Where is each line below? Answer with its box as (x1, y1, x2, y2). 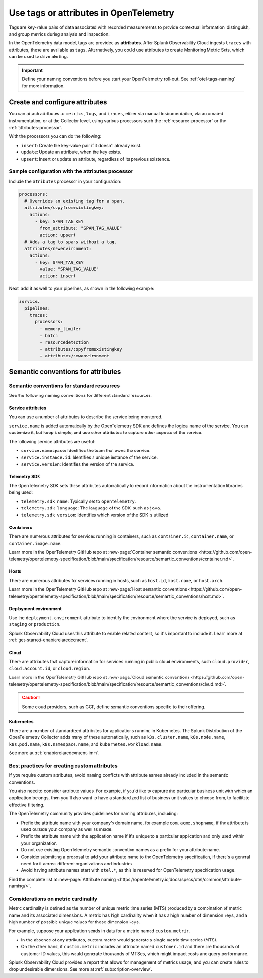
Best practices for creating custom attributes (9, 762, 118, 769)
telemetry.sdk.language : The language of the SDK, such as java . (21, 505, 162, 511)
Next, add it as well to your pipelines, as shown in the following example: (9, 285, 155, 292)
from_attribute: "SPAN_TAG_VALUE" (39, 226, 122, 231)
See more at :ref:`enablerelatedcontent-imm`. (9, 750, 100, 756)
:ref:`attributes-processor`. (9, 124, 63, 130)
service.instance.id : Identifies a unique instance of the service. (21, 454, 158, 460)
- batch (39, 333, 58, 339)
